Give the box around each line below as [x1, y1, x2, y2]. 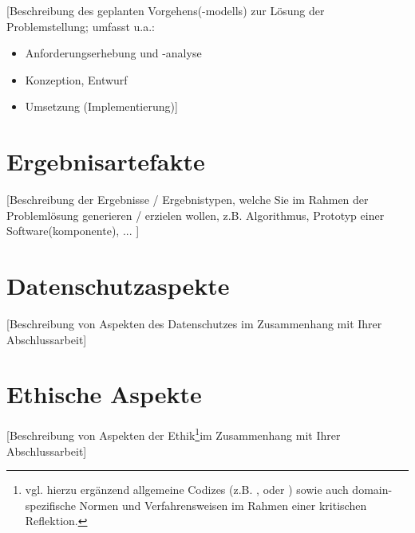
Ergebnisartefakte [6, 145, 205, 178]
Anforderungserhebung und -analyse [25, 45, 202, 61]
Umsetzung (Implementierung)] [25, 98, 178, 115]
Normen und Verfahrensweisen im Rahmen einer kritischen [79, 496, 367, 513]
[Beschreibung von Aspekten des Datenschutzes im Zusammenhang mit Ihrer [6, 315, 382, 331]
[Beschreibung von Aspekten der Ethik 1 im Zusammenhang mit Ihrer [6, 425, 341, 443]
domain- [352, 481, 393, 498]
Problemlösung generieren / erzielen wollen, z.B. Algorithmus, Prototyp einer [6, 206, 385, 223]
